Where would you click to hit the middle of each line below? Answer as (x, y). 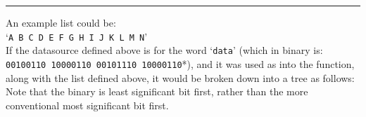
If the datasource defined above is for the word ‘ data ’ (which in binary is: (164, 50)
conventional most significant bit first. (87, 105)
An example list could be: (61, 22)
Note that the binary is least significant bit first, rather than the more (157, 91)
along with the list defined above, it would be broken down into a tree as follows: (180, 77)
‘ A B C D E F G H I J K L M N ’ (77, 36)
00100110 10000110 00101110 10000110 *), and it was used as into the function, (180, 63)
